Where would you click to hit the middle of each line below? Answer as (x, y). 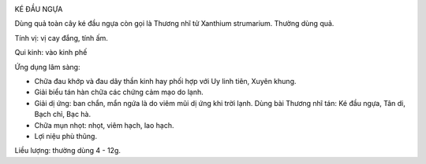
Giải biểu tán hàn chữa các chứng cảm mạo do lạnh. (119, 92)
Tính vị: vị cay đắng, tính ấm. (61, 38)
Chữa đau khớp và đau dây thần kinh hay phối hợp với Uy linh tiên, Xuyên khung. (165, 81)
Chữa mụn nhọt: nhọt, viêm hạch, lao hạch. (104, 125)
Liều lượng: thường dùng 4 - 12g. (68, 151)
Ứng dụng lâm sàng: (47, 67)
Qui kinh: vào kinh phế (51, 53)
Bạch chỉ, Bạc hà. (63, 115)
